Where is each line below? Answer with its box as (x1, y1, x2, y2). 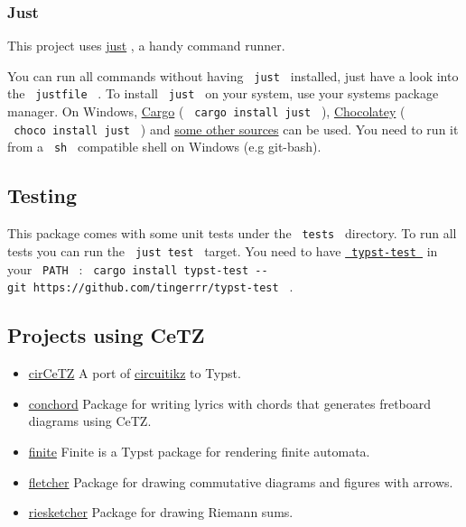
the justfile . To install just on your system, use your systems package (7, 84, 439, 103)
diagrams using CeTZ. (28, 411, 152, 430)
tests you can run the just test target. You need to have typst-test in (7, 241, 438, 260)
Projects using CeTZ (7, 321, 205, 349)
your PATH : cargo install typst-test (7, 259, 249, 278)
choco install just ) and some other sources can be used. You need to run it (14, 119, 459, 138)
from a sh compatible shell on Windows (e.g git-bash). (7, 137, 322, 156)
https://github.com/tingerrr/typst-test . (33, 277, 294, 296)
